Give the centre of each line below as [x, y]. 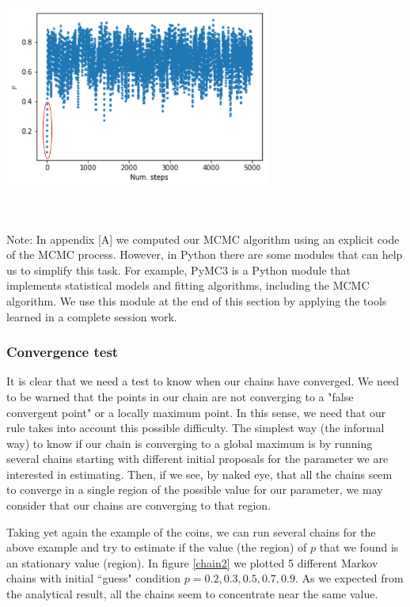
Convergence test [63, 352]
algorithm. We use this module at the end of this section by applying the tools [197, 300]
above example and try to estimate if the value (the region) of [157, 547]
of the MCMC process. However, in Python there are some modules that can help [205, 254]
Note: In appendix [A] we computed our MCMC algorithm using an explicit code [203, 239]
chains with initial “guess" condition [94, 578]
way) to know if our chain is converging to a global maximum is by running [190, 443]
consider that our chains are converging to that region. [139, 505]
